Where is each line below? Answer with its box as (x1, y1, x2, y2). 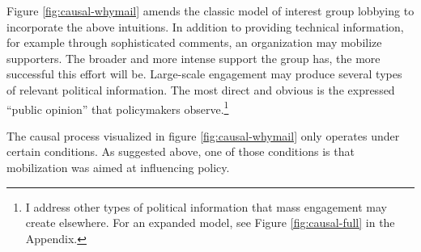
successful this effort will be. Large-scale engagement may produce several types (6, 65, 402, 82)
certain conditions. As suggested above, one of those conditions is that (6, 143, 355, 160)
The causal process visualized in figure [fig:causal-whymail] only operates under (6, 127, 400, 144)
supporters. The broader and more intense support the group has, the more (6, 49, 381, 66)
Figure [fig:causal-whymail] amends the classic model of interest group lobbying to (6, 2, 415, 19)
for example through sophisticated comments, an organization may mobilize (6, 34, 382, 51)
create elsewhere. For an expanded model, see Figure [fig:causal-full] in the (25, 214, 395, 231)
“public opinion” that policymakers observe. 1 (6, 98, 229, 117)
